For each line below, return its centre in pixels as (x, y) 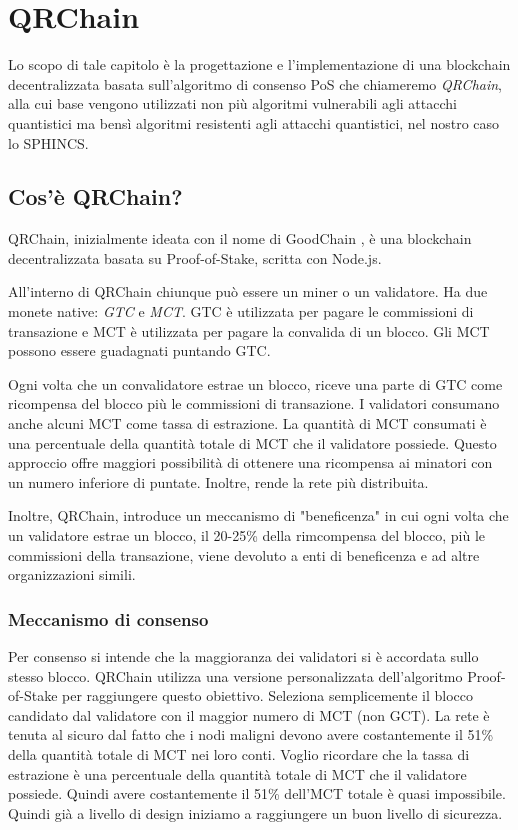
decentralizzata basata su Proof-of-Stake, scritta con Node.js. (195, 257)
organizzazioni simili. (72, 574)
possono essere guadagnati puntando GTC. (139, 350)
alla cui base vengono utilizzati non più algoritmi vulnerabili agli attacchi (232, 103)
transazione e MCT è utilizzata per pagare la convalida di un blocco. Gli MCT (249, 330)
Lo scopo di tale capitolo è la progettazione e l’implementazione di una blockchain (259, 64)
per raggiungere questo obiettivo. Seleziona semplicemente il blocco (267, 695)
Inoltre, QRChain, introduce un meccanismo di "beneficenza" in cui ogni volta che (258, 515)
